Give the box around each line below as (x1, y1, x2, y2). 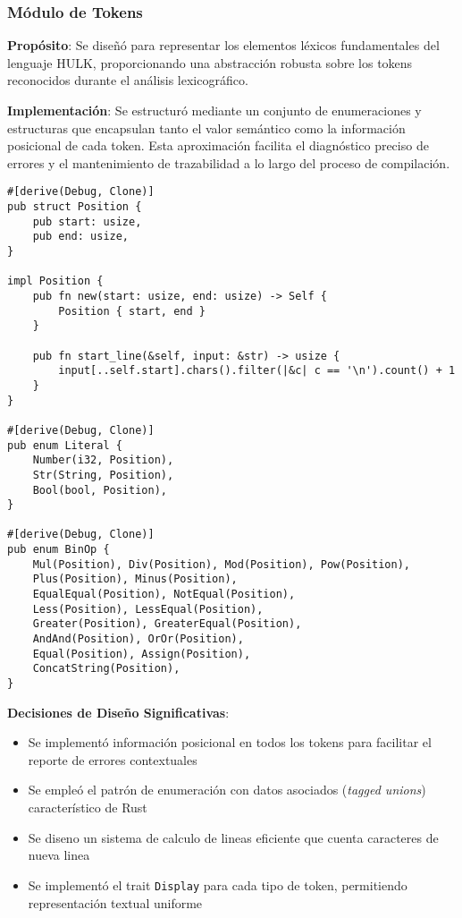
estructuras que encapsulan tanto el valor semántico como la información (7, 118, 406, 137)
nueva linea (28, 846, 90, 864)
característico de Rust (28, 798, 147, 817)
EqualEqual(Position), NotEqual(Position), (32, 588, 296, 601)
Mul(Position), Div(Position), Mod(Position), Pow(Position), (32, 557, 411, 571)
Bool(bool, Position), (32, 483, 167, 497)
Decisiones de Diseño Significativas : (7, 702, 230, 721)
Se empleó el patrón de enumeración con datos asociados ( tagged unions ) (28, 780, 426, 799)
